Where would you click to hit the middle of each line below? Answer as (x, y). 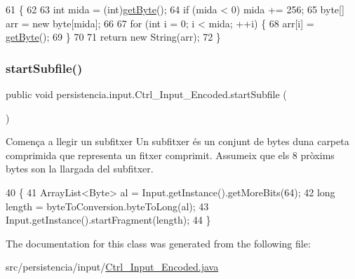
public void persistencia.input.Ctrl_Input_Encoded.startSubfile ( (146, 94)
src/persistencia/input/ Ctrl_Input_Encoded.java (112, 267)
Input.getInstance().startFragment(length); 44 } (108, 220)
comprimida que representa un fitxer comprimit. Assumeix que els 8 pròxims (170, 155)
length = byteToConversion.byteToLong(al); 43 (107, 206)
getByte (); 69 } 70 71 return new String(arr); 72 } (113, 37)
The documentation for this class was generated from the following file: (158, 243)
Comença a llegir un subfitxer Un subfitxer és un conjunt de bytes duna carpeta (177, 141)
